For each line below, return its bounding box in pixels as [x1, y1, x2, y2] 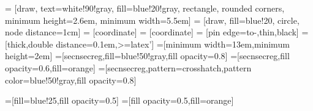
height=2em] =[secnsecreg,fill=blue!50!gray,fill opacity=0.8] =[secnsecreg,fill [5, 49, 290, 62]
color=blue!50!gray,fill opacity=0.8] [5, 73, 137, 86]
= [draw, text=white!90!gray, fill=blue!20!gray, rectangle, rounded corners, [5, 2, 285, 14]
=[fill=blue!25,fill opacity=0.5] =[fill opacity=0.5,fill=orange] [5, 94, 234, 107]
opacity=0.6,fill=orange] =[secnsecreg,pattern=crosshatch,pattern [5, 61, 252, 74]
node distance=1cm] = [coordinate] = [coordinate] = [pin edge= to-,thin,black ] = [5, 26, 309, 38]
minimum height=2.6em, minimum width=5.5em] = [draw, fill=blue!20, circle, [5, 13, 300, 26]
